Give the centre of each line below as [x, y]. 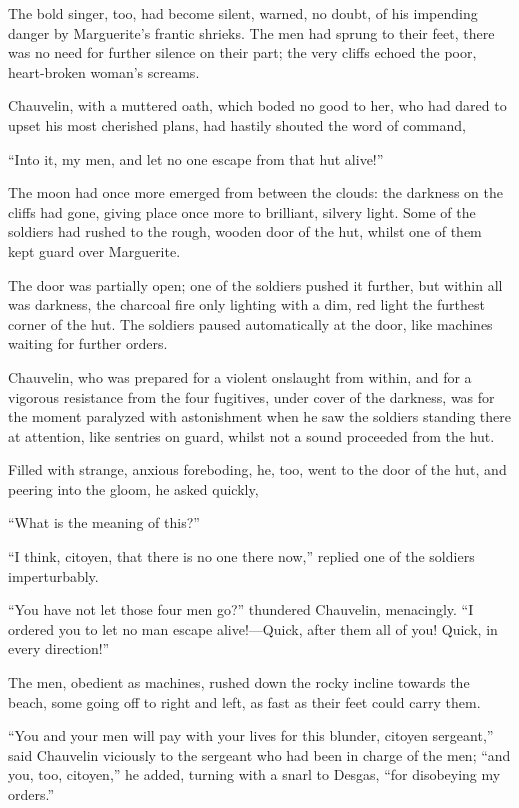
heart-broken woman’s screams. [104, 71]
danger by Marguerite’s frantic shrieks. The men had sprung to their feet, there [251, 32]
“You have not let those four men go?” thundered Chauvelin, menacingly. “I [241, 609]
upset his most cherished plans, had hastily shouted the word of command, [237, 124]
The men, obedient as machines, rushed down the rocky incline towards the [239, 682]
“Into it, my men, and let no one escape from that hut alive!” [196, 158]
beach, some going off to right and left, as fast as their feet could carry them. [244, 701]
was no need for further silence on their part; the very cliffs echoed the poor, [242, 52]
